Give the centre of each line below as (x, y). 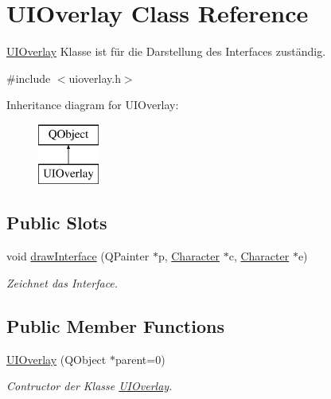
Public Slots (57, 223)
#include (29, 78)
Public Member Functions (115, 325)
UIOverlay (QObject (56, 359)
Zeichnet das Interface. (62, 282)
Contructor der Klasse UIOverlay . (90, 386)
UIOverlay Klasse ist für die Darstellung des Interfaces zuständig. (166, 51)
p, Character (189, 256)
